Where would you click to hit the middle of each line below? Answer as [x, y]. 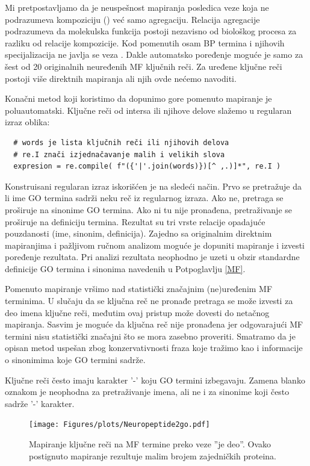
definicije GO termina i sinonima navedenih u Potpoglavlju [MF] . [125, 268]
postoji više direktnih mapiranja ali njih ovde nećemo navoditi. [121, 78]
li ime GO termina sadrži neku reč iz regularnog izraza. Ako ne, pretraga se [144, 198]
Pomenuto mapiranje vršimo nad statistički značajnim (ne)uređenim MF [139, 289]
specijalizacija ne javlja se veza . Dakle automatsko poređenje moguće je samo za [154, 54]
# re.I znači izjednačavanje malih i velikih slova [119, 154]
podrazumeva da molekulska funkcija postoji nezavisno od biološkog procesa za [151, 31]
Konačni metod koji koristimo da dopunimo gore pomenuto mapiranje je [138, 98]
